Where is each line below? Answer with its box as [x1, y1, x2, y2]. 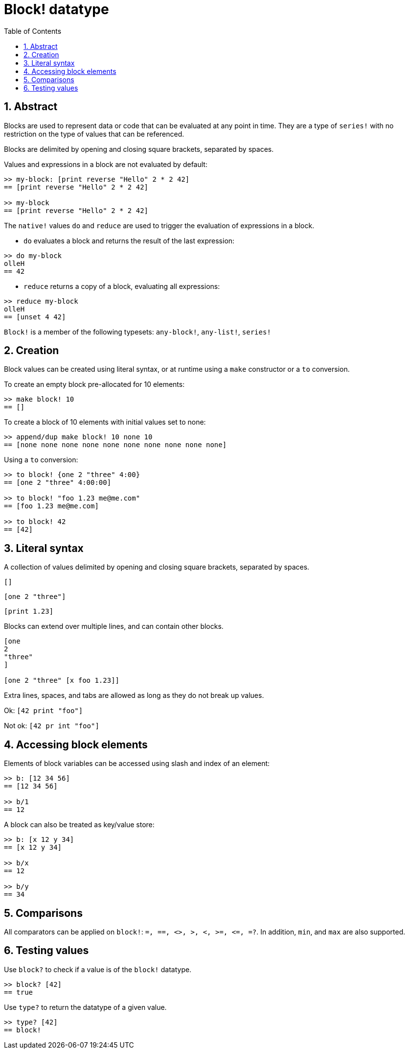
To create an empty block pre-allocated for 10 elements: [4, 380, 185, 389]
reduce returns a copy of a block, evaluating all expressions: [23, 282, 220, 290]
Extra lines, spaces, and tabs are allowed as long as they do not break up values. [4, 691, 264, 700]
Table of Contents [4, 26, 62, 35]
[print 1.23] [4, 607, 54, 616]
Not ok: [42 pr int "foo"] [4, 721, 99, 730]
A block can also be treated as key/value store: [4, 820, 155, 829]
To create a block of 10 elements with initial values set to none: [4, 418, 206, 427]
